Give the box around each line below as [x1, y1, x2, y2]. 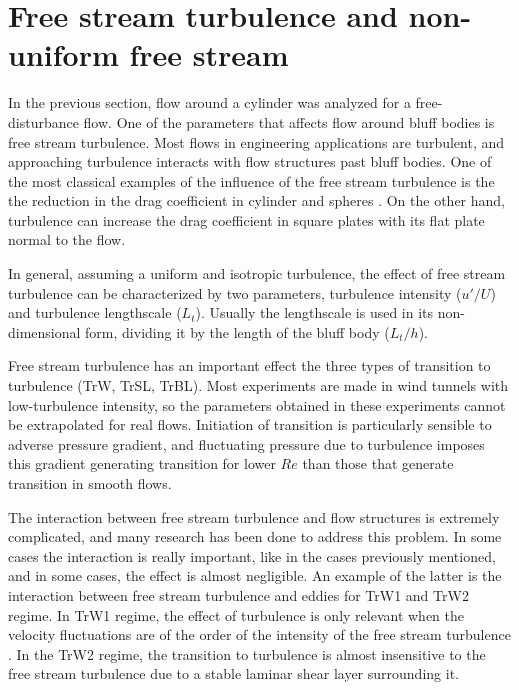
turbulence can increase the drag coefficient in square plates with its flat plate [8, 209, 485, 230]
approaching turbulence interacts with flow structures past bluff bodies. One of [8, 151, 492, 172]
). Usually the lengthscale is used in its [195, 302, 434, 323]
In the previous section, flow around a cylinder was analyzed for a [8, 92, 411, 113]
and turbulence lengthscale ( [8, 302, 182, 323]
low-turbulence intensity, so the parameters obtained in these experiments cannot [8, 394, 506, 415]
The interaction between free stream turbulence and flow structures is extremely [8, 506, 500, 527]
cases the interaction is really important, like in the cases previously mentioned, [8, 545, 496, 566]
